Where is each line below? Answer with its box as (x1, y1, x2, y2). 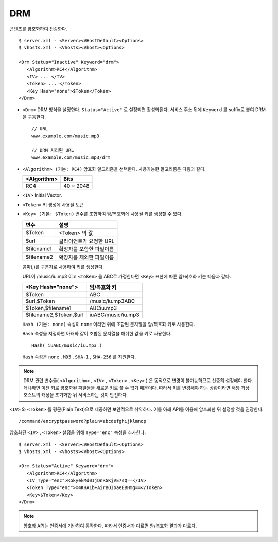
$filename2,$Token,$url (25, 311, 84, 318)
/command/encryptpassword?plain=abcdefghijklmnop (19, 418, 147, 424)
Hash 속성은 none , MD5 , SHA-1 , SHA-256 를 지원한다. (22, 354, 136, 360)
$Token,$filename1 (25, 304, 72, 311)
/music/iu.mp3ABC (89, 297, 135, 304)
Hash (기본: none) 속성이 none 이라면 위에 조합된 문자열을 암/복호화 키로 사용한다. (22, 321, 195, 327)
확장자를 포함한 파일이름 (59, 245, 114, 252)
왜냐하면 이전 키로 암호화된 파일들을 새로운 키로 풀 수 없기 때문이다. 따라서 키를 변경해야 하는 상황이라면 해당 (23, 385, 240, 391)
